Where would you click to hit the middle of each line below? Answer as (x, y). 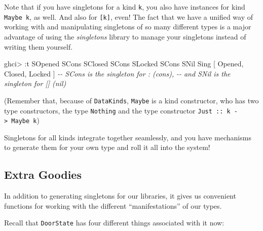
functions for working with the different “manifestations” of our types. (113, 205)
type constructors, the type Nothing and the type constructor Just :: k (117, 110)
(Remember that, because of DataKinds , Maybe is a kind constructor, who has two (131, 100)
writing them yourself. (39, 46)
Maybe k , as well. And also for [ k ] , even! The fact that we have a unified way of (129, 16)
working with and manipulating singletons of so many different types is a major (128, 27)
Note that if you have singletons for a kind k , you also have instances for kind (125, 7)
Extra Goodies (43, 175)
